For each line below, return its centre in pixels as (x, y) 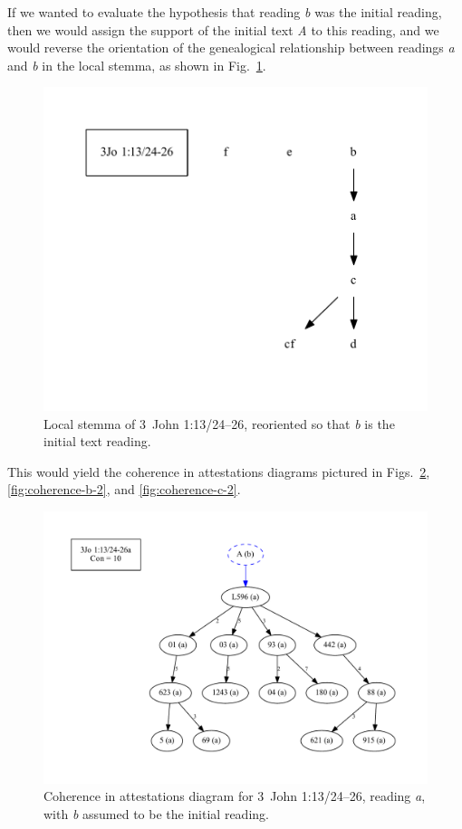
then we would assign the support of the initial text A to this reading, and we (223, 29)
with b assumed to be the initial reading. (156, 813)
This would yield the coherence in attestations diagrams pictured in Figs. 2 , (219, 471)
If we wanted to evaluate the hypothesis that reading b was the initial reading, (225, 12)
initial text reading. (97, 441)
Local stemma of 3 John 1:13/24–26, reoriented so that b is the (219, 423)
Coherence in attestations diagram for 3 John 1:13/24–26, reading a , (235, 796)
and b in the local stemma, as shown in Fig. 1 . (137, 65)
